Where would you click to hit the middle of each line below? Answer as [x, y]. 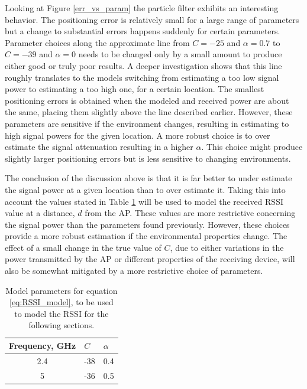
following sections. [62, 325]
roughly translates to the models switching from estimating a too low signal [142, 77]
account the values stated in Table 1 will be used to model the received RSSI [144, 201]
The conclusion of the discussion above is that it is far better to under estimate [148, 178]
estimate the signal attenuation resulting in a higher [99, 147]
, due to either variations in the [227, 247]
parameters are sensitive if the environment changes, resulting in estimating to [147, 123]
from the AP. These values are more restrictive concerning [190, 213]
